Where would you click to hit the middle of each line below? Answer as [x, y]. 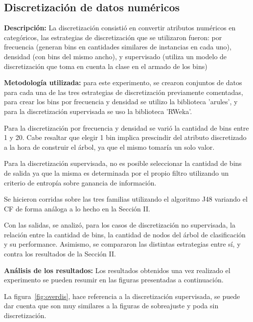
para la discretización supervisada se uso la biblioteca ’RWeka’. [98, 111]
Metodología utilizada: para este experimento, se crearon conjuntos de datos [123, 82]
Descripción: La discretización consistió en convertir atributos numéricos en [120, 28]
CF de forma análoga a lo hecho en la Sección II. [77, 208]
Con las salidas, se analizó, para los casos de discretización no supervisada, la [120, 225]
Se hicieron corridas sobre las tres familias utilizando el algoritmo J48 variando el [126, 199]
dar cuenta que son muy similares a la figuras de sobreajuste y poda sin [111, 306]
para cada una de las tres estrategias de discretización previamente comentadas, [124, 92]
